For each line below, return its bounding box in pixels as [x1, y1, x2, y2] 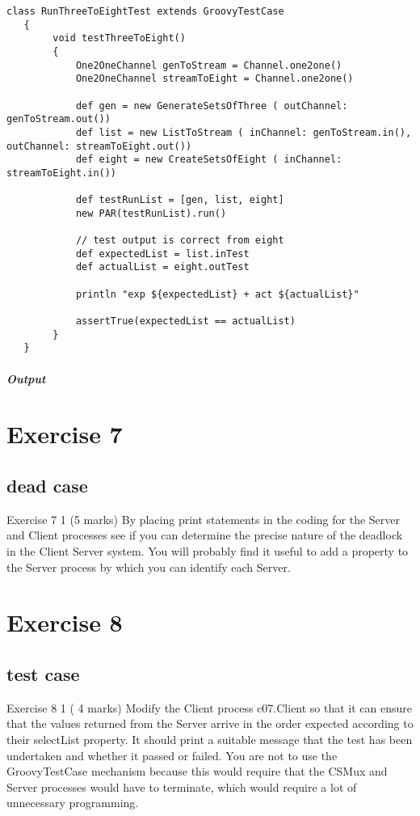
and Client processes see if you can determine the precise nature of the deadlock [6, 526, 403, 543]
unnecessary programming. [6, 794, 139, 811]
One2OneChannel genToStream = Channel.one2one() [75, 59, 342, 71]
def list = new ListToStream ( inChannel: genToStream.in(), [75, 126, 412, 138]
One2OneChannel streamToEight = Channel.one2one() [75, 73, 354, 85]
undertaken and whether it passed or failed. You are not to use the [6, 746, 338, 763]
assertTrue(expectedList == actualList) [75, 315, 296, 328]
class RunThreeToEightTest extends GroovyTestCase [6, 6, 284, 17]
